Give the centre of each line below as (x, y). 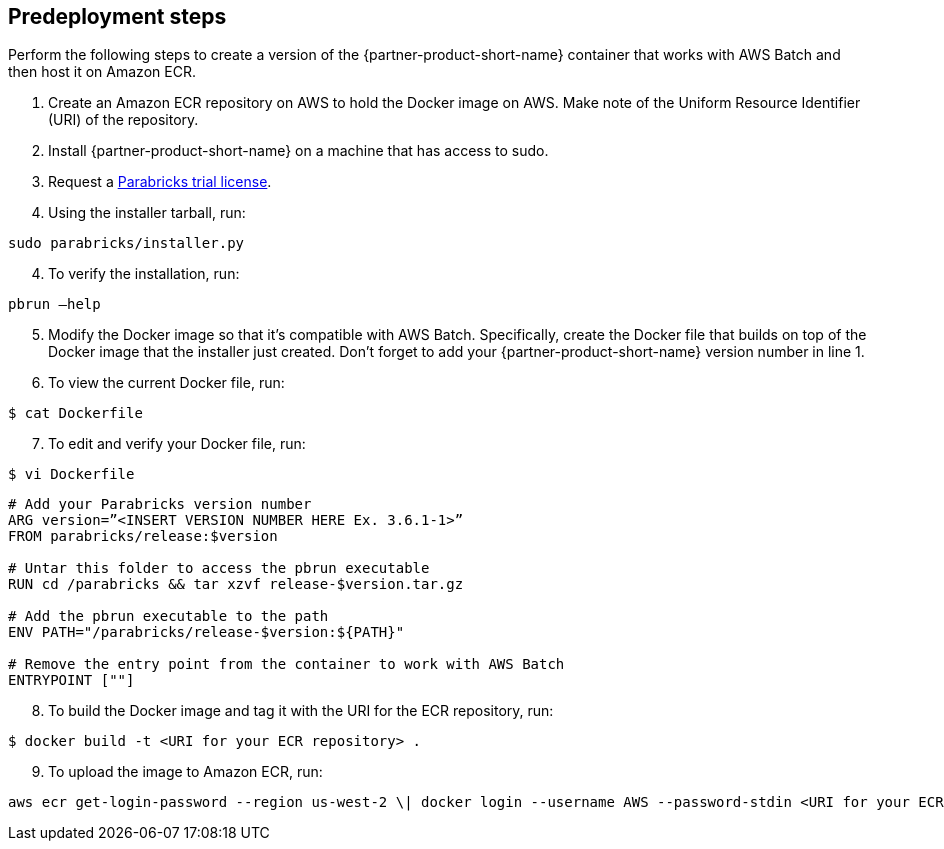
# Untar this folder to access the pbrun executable (219, 568)
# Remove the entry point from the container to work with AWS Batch (286, 664)
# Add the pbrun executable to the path (168, 616)
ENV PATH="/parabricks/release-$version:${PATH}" (206, 632)
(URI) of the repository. (123, 120)
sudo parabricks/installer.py (126, 243)
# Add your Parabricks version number (160, 504)
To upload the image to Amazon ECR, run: (185, 772)
